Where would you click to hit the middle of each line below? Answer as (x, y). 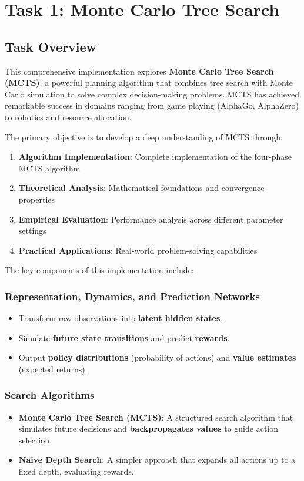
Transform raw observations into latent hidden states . (121, 318)
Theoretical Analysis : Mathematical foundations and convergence (141, 188)
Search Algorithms (50, 395)
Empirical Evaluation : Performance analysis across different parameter (151, 219)
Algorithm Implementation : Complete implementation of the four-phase (155, 157)
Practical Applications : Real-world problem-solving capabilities (138, 250)
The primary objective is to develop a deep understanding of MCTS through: (144, 137)
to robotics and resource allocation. (68, 117)
